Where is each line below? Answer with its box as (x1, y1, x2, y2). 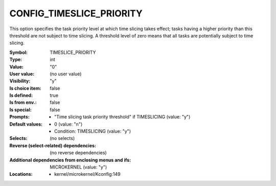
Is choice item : (9, 85, 41, 91)
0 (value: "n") (54, 121, 83, 127)
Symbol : (9, 49, 28, 55)
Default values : (9, 121, 43, 127)
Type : (9, 56, 22, 63)
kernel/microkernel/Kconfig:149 (54, 171, 121, 177)
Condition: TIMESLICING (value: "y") (54, 128, 131, 134)
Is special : (9, 107, 32, 113)
